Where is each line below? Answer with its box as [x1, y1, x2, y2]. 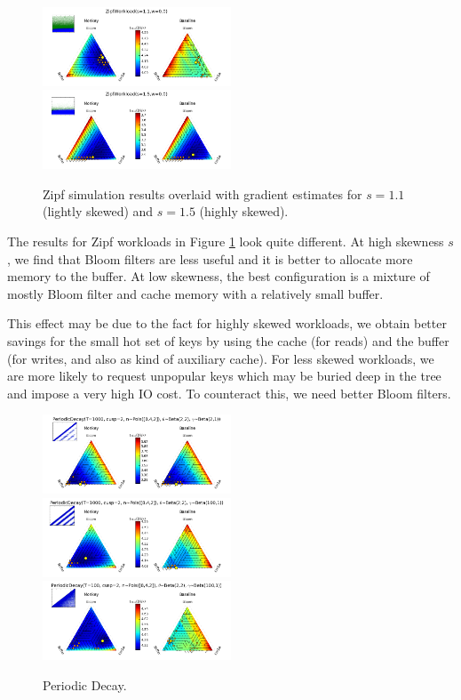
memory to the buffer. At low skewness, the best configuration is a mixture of [7, 267, 430, 286]
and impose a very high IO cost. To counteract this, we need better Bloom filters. [7, 383, 451, 402]
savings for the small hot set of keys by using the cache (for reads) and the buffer [7, 332, 449, 350]
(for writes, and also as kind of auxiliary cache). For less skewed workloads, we [7, 349, 434, 367]
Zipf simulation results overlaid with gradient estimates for [43, 184, 362, 203]
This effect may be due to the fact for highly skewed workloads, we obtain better [7, 314, 447, 333]
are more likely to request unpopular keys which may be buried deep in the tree [7, 366, 441, 385]
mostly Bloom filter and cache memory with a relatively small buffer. [7, 284, 384, 302]
